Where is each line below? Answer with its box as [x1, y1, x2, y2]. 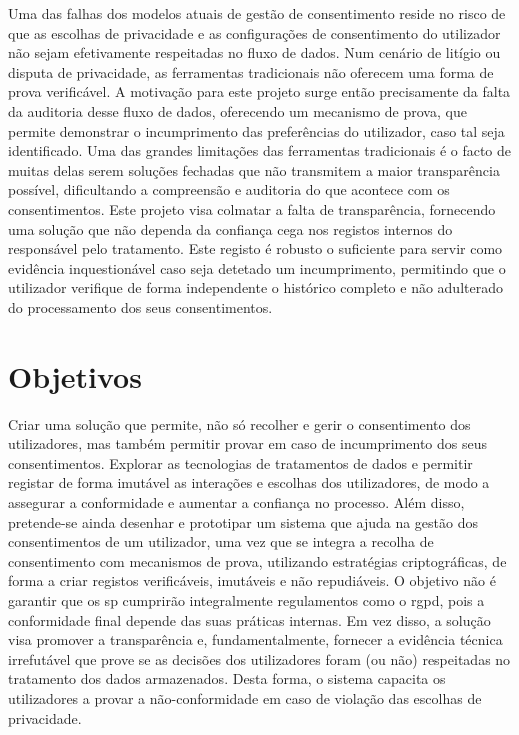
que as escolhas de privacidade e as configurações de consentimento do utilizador [8, 22, 501, 43]
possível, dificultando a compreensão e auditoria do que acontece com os [8, 179, 450, 200]
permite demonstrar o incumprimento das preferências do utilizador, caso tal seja [8, 120, 505, 141]
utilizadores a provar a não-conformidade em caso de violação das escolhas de [8, 687, 482, 708]
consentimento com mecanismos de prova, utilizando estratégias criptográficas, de [8, 550, 507, 571]
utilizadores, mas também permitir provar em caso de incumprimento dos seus [8, 433, 487, 454]
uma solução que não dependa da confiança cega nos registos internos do [8, 218, 453, 239]
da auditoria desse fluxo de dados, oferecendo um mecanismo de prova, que [8, 100, 467, 121]
